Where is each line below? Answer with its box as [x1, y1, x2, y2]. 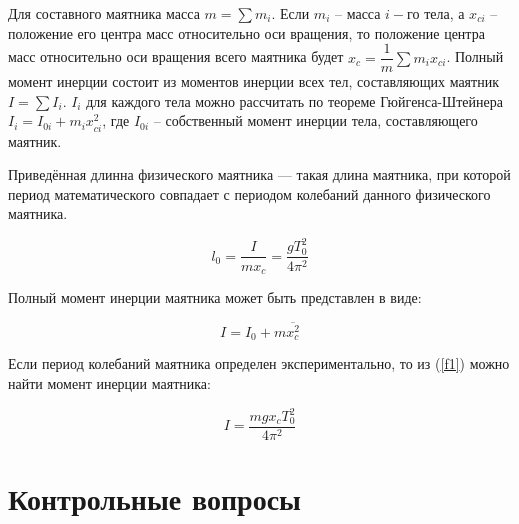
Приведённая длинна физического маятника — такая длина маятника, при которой [8, 164, 511, 185]
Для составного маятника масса [8, 3, 200, 23]
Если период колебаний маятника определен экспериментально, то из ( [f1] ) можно [8, 353, 510, 374]
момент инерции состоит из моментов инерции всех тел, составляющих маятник [8, 71, 499, 92]
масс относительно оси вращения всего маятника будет [8, 46, 344, 67]
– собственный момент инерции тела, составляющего [153, 110, 478, 131]
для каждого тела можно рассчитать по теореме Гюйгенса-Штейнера [86, 90, 503, 111]
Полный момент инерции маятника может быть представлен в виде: [8, 286, 422, 307]
